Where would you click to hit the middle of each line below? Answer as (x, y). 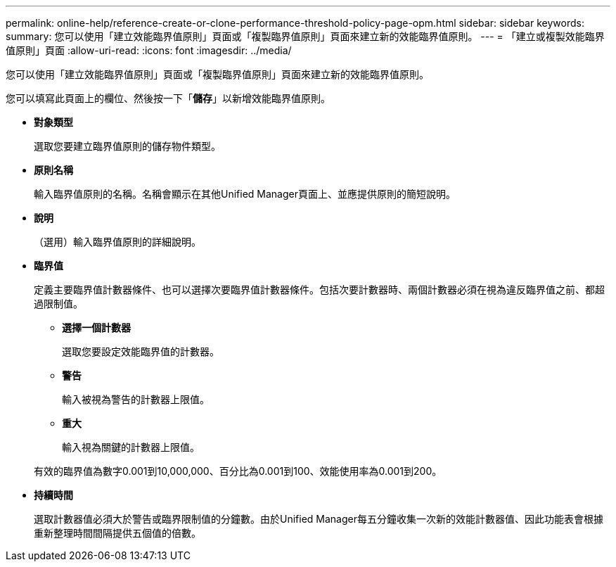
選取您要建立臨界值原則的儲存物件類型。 (127, 146)
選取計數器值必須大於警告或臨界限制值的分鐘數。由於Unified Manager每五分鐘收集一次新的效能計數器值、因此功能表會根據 (319, 519)
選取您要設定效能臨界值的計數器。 (141, 351)
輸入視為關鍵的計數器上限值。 (131, 447)
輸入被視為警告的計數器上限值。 (136, 399)
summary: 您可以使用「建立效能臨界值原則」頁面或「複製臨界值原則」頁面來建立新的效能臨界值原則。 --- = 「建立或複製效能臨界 (305, 36)
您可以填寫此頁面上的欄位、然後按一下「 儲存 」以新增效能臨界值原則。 (168, 98)
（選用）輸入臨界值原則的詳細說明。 (117, 242)
